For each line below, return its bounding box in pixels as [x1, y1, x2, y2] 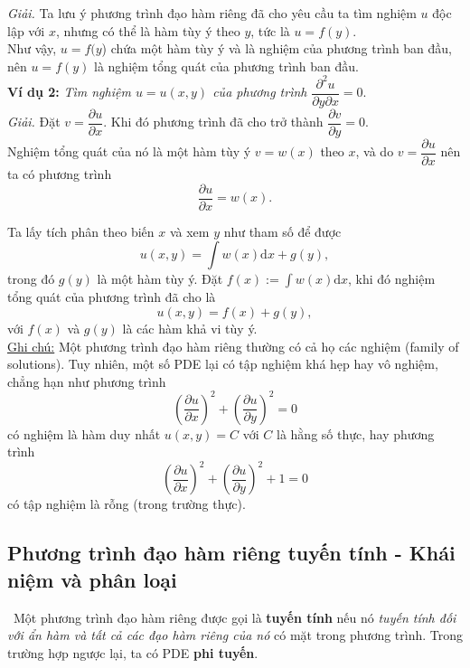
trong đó [7, 269, 55, 288]
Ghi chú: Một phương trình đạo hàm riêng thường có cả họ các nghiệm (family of [7, 336, 459, 355]
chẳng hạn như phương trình [7, 372, 166, 390]
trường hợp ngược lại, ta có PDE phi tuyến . [7, 643, 258, 662]
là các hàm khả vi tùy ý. [122, 318, 258, 337]
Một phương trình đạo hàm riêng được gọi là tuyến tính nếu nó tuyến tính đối [13, 607, 456, 626]
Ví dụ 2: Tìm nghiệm [7, 82, 131, 101]
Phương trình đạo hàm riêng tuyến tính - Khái [7, 539, 456, 567]
